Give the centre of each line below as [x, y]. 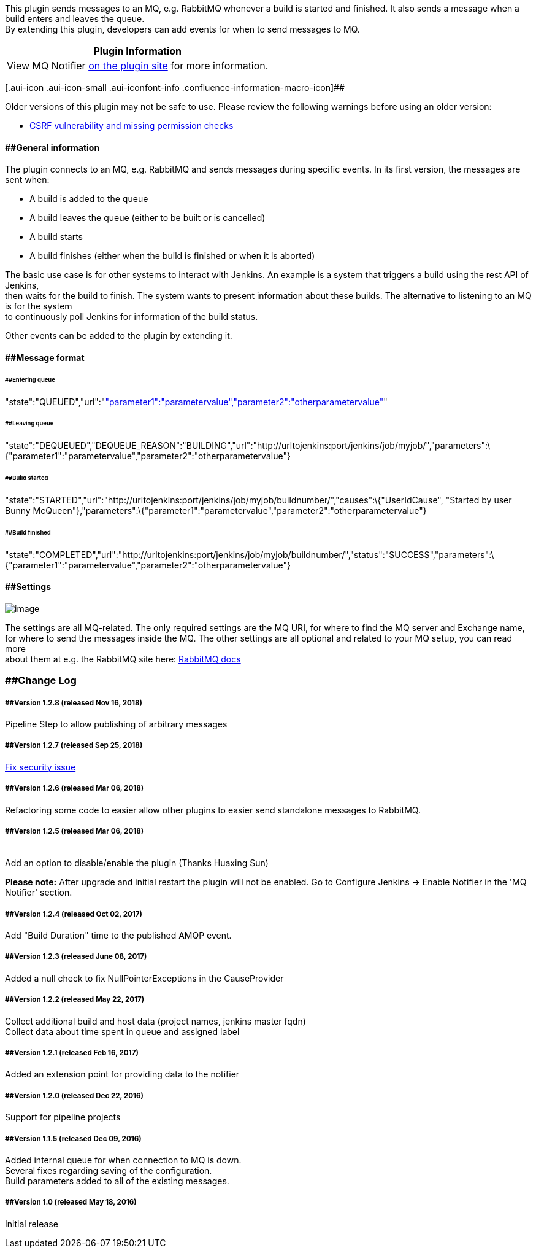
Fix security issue [40, 767]
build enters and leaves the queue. [75, 19]
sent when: [27, 180]
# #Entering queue [30, 379]
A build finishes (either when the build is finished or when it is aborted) [172, 256]
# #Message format [45, 357]
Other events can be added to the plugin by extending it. [119, 336]
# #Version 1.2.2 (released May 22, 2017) [75, 1000]
